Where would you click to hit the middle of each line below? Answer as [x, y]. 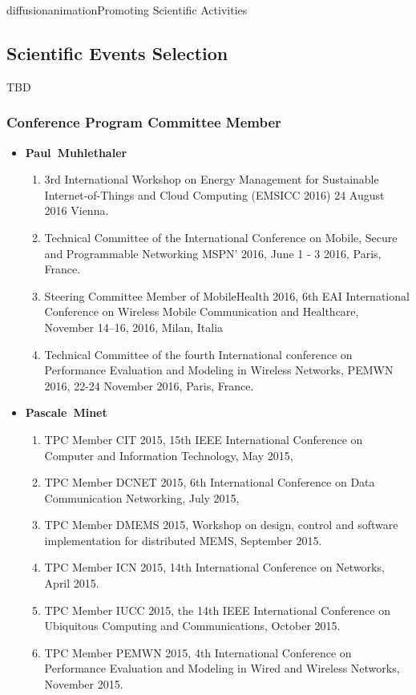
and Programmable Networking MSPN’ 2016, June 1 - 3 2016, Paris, [213, 253]
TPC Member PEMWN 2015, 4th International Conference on [198, 652]
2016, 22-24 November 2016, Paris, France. [149, 385]
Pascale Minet [66, 412]
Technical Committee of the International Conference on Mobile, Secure [221, 237]
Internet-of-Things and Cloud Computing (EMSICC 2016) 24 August [214, 194]
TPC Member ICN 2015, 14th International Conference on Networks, [214, 567]
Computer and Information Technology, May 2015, [169, 455]
